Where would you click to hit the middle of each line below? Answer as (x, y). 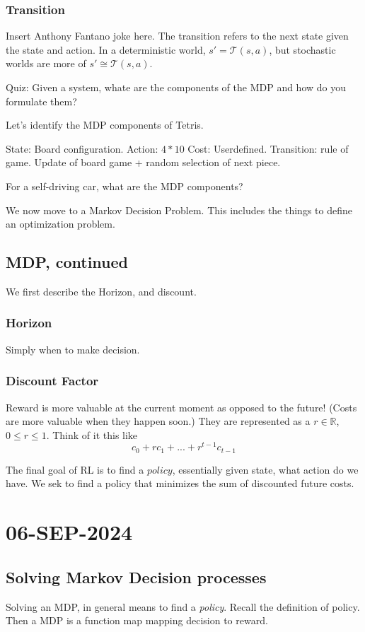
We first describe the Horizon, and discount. (101, 291)
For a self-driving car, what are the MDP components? (124, 186)
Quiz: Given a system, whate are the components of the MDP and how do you (176, 87)
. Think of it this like (92, 434)
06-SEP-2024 (69, 532)
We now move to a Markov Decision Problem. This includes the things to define (179, 210)
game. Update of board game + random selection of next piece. (143, 162)
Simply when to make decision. (73, 349)
